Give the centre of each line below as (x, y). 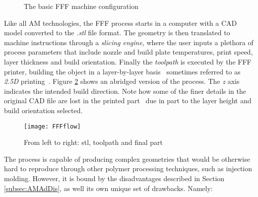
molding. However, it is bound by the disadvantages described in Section (114, 178)
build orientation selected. (43, 110)
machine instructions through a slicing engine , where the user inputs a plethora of (129, 42)
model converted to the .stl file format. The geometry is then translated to (117, 33)
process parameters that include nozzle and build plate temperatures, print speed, (129, 52)
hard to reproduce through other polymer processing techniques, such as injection (128, 168)
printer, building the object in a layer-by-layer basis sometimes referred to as (122, 71)
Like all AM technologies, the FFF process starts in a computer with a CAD (121, 23)
